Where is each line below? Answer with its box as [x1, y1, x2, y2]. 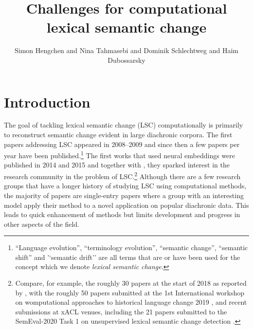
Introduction [4, 91, 90, 111]
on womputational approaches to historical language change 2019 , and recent [15, 297, 247, 307]
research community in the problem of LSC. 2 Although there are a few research [4, 170, 241, 181]
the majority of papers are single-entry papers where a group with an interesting [4, 190, 244, 200]
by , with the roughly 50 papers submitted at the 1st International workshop [15, 287, 245, 297]
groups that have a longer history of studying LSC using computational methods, [4, 181, 247, 191]
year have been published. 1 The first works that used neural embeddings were [4, 149, 235, 160]
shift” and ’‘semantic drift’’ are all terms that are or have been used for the [15, 252, 240, 262]
